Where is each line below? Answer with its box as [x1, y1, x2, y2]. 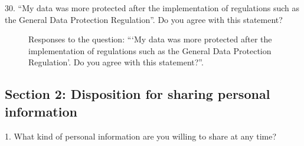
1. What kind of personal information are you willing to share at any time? [5, 130, 277, 142]
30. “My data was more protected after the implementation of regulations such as [5, 2, 299, 14]
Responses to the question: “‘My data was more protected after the [28, 33, 272, 45]
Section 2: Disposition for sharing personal [5, 85, 270, 103]
